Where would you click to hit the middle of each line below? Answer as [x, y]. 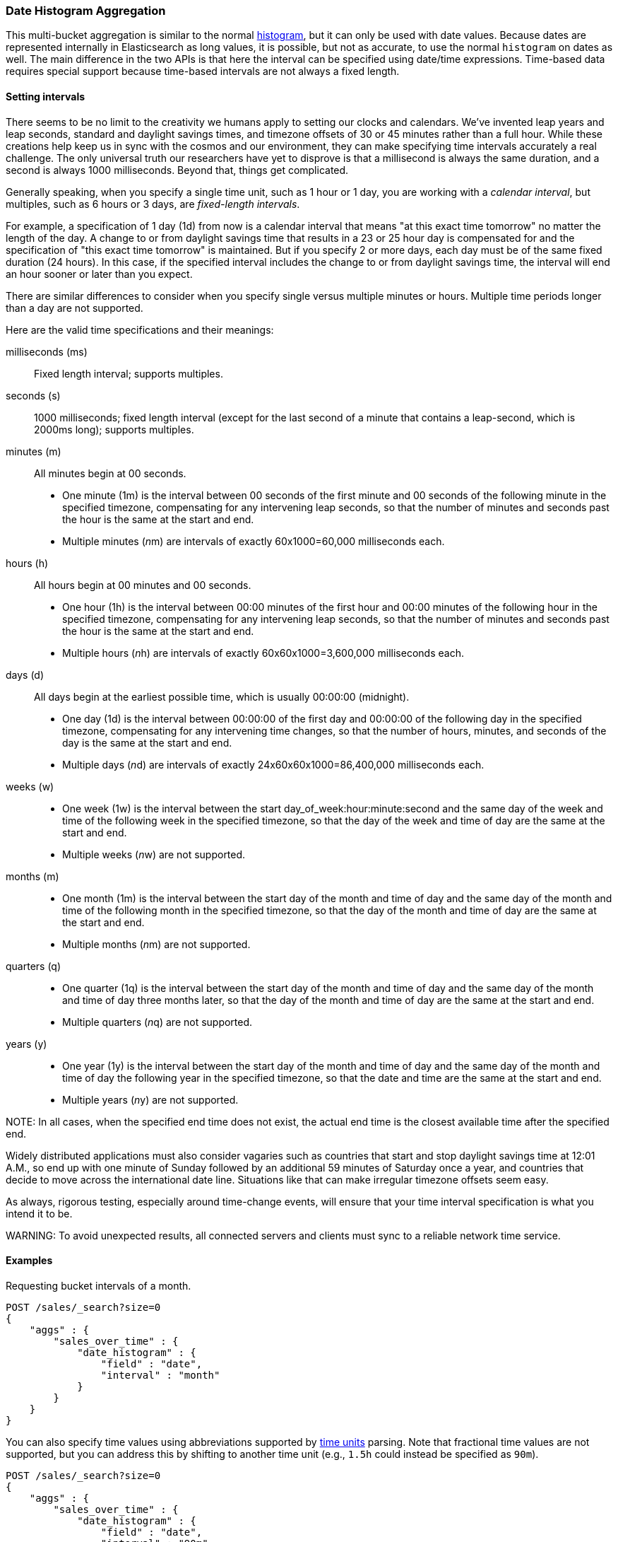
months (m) [32, 876]
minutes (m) [34, 451]
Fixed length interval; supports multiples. [129, 373]
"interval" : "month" [160, 1375]
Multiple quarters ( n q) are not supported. [158, 1022]
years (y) [26, 1044]
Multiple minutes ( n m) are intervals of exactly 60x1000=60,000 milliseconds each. [254, 541]
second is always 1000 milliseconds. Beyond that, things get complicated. [177, 170]
